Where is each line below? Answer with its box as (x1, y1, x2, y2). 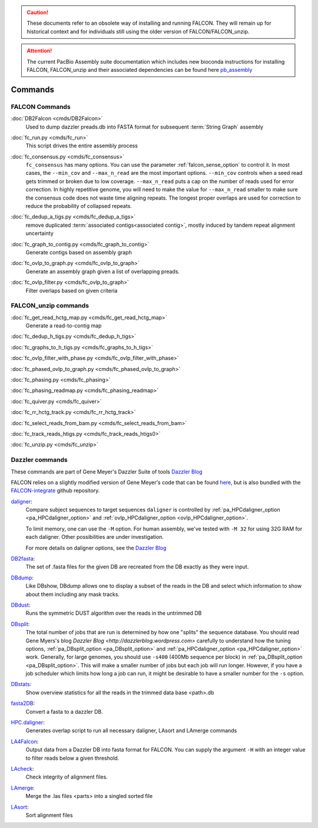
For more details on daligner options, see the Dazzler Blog (25, 544, 167, 551)
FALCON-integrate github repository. (11, 487, 100, 494)
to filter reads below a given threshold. (25, 754, 120, 761)
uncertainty (25, 230, 54, 237)
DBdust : (11, 601, 31, 608)
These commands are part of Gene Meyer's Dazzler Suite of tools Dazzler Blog (11, 468, 203, 475)
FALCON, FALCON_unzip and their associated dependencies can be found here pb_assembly (26, 66, 253, 73)
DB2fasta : (11, 555, 35, 562)
